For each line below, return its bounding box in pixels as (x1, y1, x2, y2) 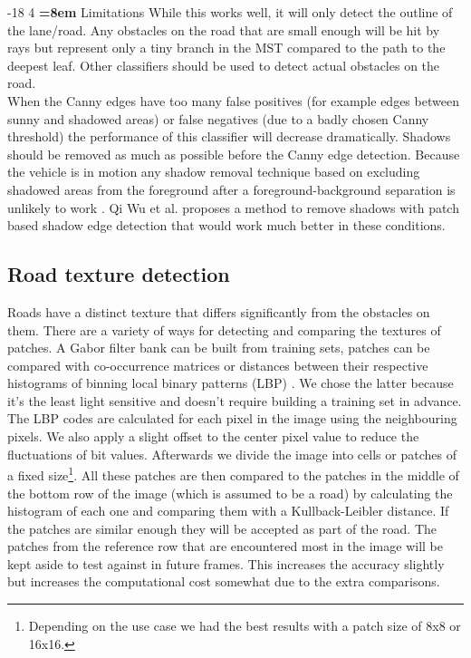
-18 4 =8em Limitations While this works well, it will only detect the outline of (7, 3, 453, 21)
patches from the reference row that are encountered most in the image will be (7, 537, 443, 556)
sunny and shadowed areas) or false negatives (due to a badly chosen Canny (7, 109, 429, 128)
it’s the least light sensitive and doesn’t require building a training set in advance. (7, 391, 462, 410)
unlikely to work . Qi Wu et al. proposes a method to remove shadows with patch (7, 198, 459, 217)
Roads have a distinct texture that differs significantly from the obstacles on (7, 302, 430, 321)
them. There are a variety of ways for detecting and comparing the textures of (7, 320, 441, 339)
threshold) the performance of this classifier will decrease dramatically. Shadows (7, 127, 451, 146)
